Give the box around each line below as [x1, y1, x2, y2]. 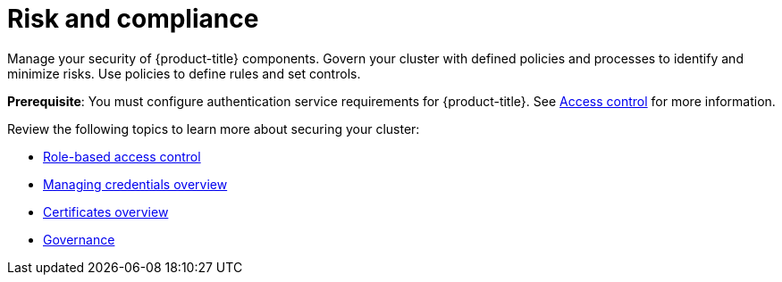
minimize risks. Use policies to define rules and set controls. [7, 65, 361, 81]
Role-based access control [43, 148, 201, 164]
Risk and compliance [7, 4, 259, 34]
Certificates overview [43, 203, 169, 220]
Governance [43, 231, 115, 247]
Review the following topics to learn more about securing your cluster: [7, 120, 420, 137]
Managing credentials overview [43, 176, 228, 192]
